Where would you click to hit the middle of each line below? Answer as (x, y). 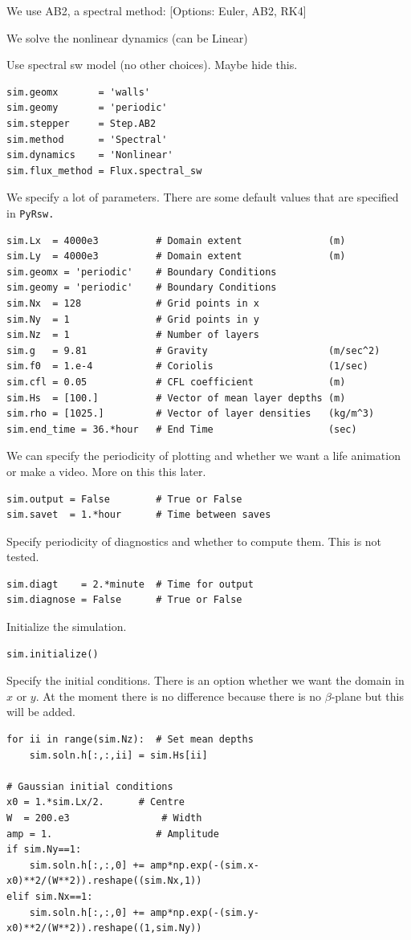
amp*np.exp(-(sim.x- (204, 865)
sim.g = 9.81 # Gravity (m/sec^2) (193, 350)
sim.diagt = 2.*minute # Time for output (130, 584)
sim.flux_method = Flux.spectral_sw (104, 171)
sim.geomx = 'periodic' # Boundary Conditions (142, 272)
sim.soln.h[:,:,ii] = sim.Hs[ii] (118, 755)
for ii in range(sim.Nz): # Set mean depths (130, 740)
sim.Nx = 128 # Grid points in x (133, 303)
